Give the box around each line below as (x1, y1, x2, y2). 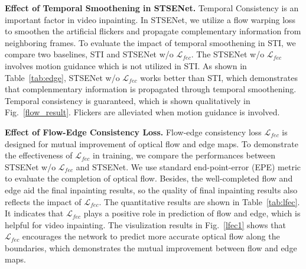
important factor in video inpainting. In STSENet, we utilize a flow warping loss (5, 13, 296, 25)
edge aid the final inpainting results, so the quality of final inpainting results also (5, 183, 298, 196)
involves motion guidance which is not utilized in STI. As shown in (5, 59, 247, 72)
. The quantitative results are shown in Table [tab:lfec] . (99, 195, 300, 208)
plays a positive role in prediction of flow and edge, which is (83, 207, 301, 219)
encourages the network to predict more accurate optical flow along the (22, 230, 280, 242)
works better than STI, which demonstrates (140, 71, 298, 83)
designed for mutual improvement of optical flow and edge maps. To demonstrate (5, 137, 298, 150)
